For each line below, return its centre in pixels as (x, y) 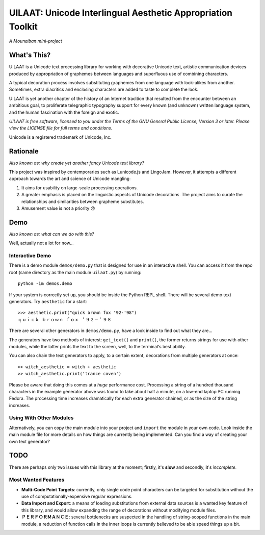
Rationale (24, 151)
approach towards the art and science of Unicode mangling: (70, 178)
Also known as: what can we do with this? (52, 234)
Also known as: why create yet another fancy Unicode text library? (77, 163)
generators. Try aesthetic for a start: (48, 302)
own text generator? (29, 441)
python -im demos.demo (45, 284)
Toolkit (23, 26)
